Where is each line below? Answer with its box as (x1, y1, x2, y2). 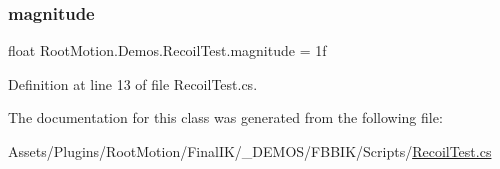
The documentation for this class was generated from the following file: (8, 107, 443, 128)
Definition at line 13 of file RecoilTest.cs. (8, 73, 258, 94)
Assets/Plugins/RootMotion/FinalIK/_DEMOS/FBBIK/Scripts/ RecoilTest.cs (8, 141, 492, 161)
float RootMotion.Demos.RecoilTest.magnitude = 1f (8, 40, 327, 61)
